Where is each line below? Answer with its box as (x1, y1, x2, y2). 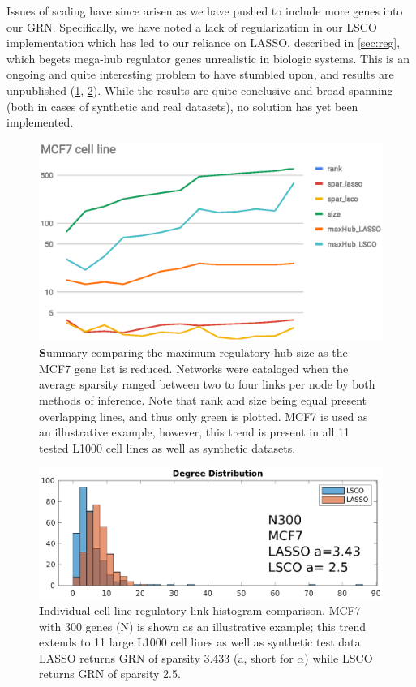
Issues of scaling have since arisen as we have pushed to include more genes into (6, 2, 403, 19)
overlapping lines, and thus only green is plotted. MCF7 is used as (39, 407, 368, 424)
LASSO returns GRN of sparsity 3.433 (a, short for (39, 649, 294, 666)
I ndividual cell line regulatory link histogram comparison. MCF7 (39, 601, 361, 618)
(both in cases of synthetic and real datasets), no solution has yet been (6, 97, 358, 114)
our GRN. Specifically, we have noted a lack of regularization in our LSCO (6, 18, 377, 35)
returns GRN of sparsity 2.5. (39, 665, 181, 682)
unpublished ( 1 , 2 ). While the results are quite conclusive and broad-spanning (6, 81, 393, 98)
